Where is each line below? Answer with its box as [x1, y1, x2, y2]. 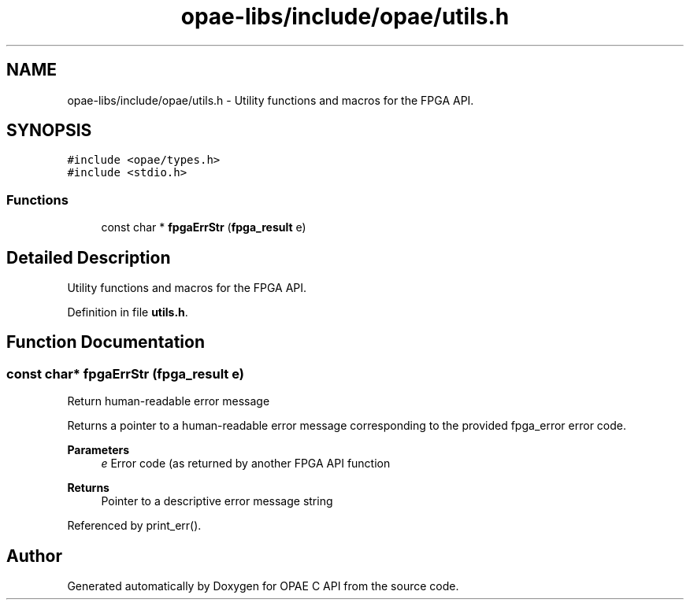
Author [6, 545, 62, 566]
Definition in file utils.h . [67, 305, 188, 320]
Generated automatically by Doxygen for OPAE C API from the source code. [67, 579, 459, 593]
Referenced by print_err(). [67, 519, 202, 533]
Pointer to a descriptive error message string [101, 494, 333, 508]
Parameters [67, 443, 130, 457]
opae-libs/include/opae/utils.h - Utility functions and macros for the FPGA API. [67, 93, 474, 107]
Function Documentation [6, 332, 205, 353]
